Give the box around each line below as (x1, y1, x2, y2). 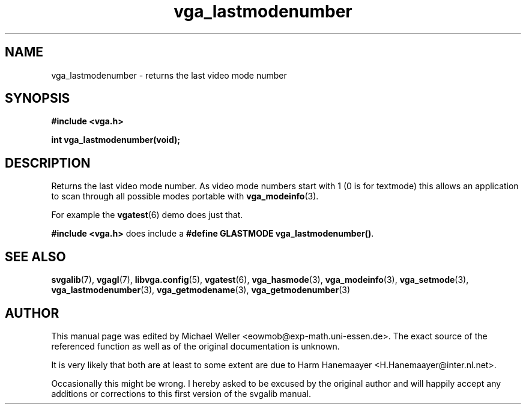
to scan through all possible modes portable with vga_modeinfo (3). (51, 191, 319, 202)
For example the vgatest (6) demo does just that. (51, 210, 243, 220)
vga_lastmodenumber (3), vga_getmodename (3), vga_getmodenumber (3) (51, 285, 350, 295)
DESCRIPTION (5, 155, 91, 171)
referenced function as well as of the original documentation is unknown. (51, 341, 340, 351)
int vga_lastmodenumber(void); (51, 135, 181, 145)
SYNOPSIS (5, 91, 70, 106)
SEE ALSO (5, 249, 66, 264)
